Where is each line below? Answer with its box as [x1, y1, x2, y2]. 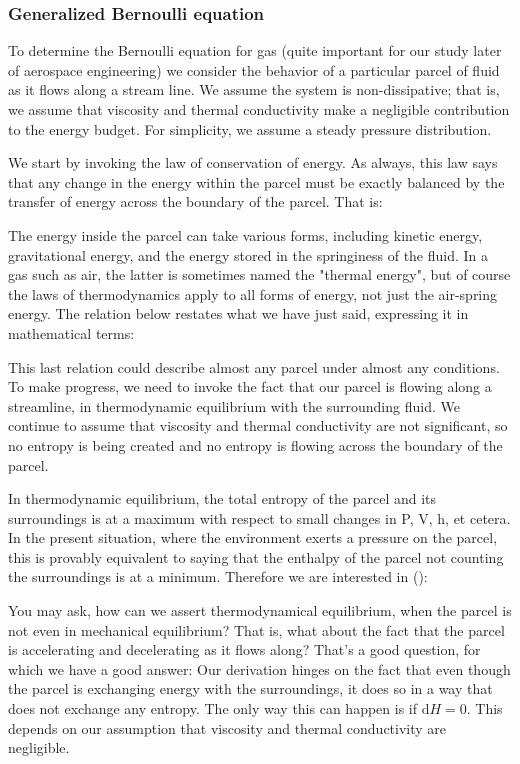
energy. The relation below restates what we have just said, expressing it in [8, 303, 469, 324]
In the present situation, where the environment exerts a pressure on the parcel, [8, 527, 498, 548]
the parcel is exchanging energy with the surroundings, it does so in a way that [8, 678, 493, 699]
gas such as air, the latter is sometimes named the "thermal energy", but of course [8, 264, 511, 285]
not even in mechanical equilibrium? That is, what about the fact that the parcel [8, 619, 505, 640]
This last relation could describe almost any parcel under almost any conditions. [8, 356, 500, 377]
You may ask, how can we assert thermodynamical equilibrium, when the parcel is [8, 600, 512, 621]
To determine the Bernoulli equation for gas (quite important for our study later [8, 40, 502, 61]
